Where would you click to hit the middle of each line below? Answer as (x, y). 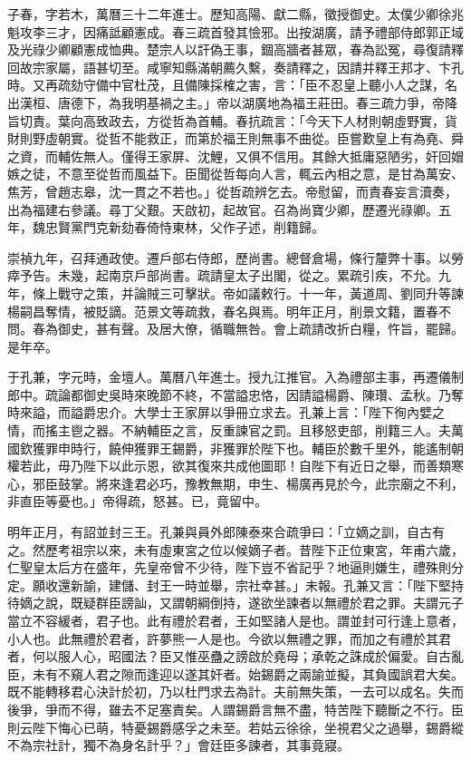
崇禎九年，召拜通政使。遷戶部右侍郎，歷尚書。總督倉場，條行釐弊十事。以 (229, 257)
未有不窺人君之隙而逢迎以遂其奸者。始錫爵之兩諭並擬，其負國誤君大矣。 (248, 673)
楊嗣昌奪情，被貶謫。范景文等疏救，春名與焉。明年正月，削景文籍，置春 (223, 311)
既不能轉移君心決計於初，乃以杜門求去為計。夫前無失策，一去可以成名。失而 (235, 692)
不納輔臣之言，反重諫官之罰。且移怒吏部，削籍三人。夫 (286, 430)
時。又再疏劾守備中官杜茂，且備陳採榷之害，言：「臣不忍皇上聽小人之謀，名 (232, 85)
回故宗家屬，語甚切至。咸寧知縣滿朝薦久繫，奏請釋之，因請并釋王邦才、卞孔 (235, 67)
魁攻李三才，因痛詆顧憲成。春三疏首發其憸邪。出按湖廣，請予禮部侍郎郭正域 (235, 31)
